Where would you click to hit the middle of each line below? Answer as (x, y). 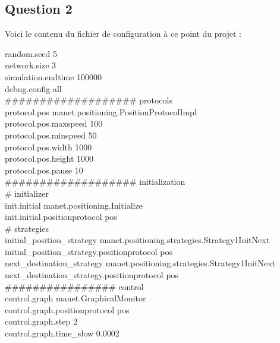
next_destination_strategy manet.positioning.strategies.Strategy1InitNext (140, 263)
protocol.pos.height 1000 (49, 158)
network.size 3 (31, 65)
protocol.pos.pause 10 (44, 170)
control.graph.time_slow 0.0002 (62, 333)
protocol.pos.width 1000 (48, 147)
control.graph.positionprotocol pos (67, 309)
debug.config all (33, 88)
